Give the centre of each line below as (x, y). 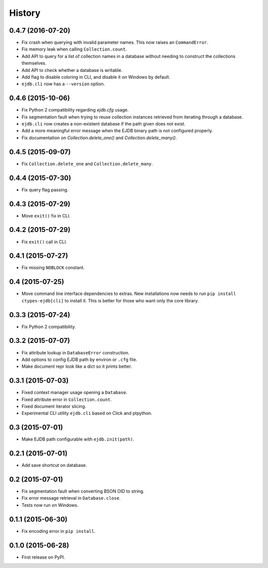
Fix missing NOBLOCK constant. (53, 268)
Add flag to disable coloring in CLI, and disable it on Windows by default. (96, 77)
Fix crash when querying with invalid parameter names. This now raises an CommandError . (115, 43)
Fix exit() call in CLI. (44, 242)
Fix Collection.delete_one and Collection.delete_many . (87, 164)
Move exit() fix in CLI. (46, 216)
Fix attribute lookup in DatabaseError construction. (76, 352)
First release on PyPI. (43, 557)
